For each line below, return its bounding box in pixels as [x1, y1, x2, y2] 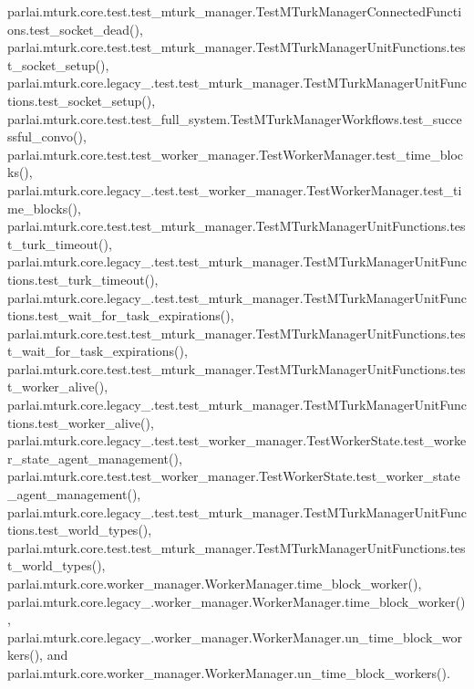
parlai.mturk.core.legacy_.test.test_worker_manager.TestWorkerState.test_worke [7, 431, 467, 450]
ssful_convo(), [7, 127, 87, 146]
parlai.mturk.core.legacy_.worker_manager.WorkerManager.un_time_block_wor [7, 627, 462, 646]
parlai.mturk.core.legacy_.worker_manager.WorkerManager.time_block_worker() [7, 591, 466, 611]
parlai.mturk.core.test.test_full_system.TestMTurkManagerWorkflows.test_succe [7, 109, 462, 128]
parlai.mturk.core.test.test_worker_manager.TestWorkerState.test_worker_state [7, 466, 460, 485]
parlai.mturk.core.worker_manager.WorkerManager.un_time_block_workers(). [7, 663, 450, 682]
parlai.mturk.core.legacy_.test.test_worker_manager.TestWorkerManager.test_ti [7, 180, 462, 199]
